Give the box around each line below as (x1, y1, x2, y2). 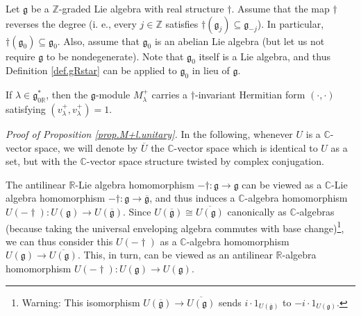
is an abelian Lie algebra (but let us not (154, 33, 325, 48)
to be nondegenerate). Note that (46, 49, 184, 63)
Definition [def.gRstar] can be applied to (6, 63, 177, 78)
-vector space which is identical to (174, 140, 318, 155)
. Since (123, 204, 151, 218)
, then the (46, 87, 88, 102)
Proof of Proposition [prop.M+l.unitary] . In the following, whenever (6, 126, 293, 141)
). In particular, (257, 16, 324, 30)
